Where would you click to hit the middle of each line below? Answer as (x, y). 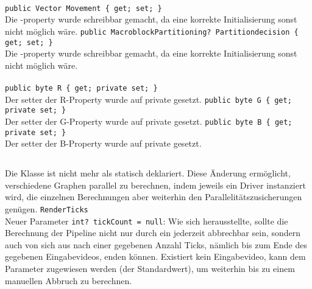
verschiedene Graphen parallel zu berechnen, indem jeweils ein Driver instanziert (155, 185)
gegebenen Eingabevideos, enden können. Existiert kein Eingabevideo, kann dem (155, 256)
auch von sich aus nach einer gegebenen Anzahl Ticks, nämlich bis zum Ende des (156, 244)
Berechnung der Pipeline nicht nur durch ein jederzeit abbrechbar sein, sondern (153, 233)
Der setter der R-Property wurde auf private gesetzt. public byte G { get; (148, 99)
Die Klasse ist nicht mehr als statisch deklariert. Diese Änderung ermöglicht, (148, 173)
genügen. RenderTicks (47, 208)
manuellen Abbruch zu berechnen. (69, 280)
